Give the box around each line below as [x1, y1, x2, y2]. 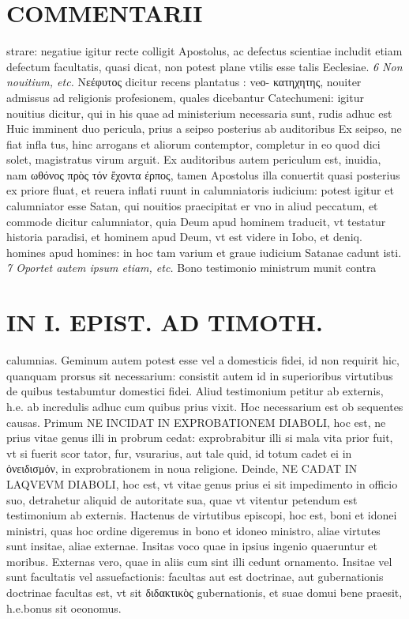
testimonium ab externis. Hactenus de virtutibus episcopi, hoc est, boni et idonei [6, 507, 397, 523]
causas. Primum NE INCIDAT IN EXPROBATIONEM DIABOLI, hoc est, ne [6, 413, 386, 430]
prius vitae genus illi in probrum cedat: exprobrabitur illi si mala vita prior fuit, [6, 429, 393, 446]
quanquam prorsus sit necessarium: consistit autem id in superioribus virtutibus [6, 367, 393, 383]
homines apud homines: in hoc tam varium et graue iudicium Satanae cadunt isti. [6, 243, 402, 260]
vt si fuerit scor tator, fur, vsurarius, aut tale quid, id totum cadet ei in [6, 444, 352, 461]
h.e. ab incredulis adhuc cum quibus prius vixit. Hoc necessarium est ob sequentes [6, 398, 403, 414]
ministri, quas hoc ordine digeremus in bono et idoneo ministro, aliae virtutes [6, 522, 381, 538]
